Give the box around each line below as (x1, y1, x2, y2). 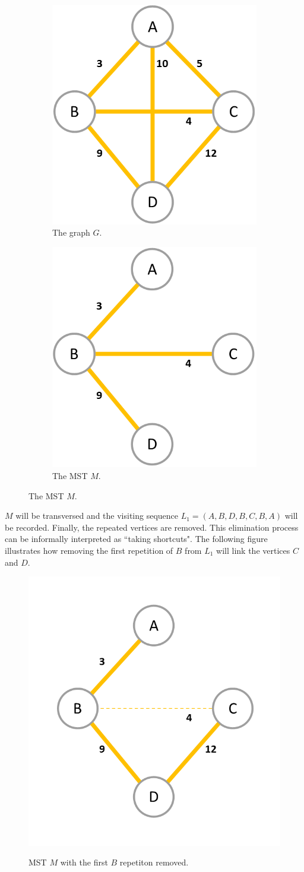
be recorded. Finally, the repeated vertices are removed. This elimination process (5, 521, 299, 533)
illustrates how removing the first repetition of (5, 544, 173, 556)
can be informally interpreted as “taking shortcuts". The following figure (5, 532, 268, 545)
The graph (52, 226, 90, 239)
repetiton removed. (119, 856, 189, 868)
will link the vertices (216, 544, 290, 556)
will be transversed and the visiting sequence (15, 509, 179, 522)
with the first (60, 856, 108, 868)
